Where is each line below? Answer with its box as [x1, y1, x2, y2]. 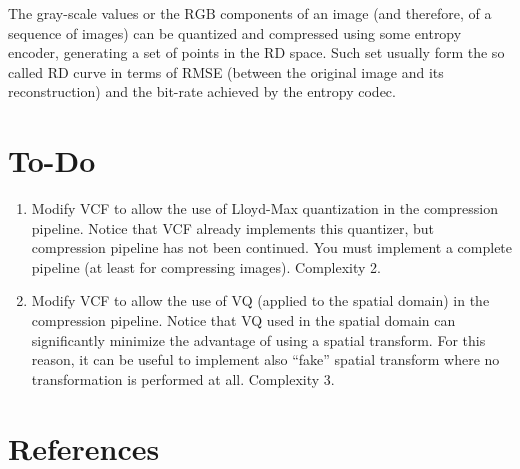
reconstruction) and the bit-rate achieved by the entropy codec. [8, 81, 396, 102]
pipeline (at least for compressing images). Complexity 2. [31, 256, 381, 277]
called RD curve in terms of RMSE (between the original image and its [8, 61, 444, 82]
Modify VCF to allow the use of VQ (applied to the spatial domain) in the [31, 290, 490, 311]
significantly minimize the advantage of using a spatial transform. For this [31, 329, 486, 350]
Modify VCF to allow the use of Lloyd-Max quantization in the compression [31, 198, 498, 219]
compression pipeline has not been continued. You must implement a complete [31, 237, 513, 258]
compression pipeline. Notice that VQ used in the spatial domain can [31, 310, 456, 331]
